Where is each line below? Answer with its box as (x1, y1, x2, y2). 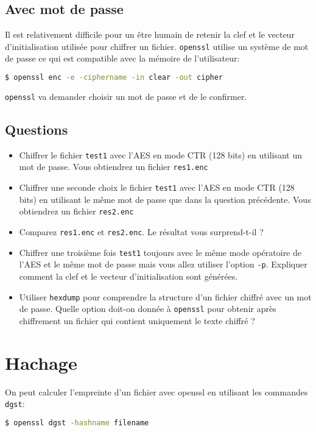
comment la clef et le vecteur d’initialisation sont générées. (19, 269, 238, 282)
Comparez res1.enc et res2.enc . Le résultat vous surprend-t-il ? (19, 225, 264, 238)
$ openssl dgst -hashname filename (5, 418, 149, 427)
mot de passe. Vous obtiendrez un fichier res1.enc (19, 160, 208, 173)
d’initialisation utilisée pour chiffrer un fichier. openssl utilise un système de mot (5, 40, 309, 52)
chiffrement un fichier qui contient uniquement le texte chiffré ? (19, 314, 255, 327)
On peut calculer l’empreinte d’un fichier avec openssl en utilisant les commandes (5, 385, 308, 398)
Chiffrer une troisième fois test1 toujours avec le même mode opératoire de (19, 246, 302, 258)
